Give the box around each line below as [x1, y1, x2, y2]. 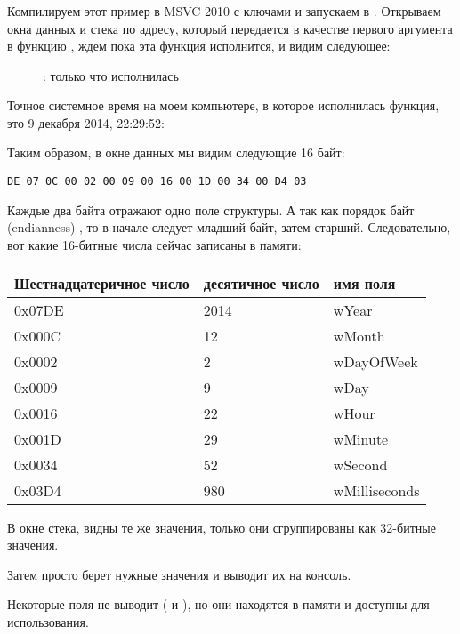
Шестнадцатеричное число [14, 272, 190, 293]
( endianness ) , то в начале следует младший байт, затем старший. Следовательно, [7, 218, 451, 237]
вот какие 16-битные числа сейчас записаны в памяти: [7, 235, 302, 253]
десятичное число [203, 272, 319, 293]
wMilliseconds [333, 479, 420, 501]
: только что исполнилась [43, 66, 179, 84]
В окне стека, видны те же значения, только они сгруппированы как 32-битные [7, 518, 436, 536]
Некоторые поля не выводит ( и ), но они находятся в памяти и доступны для [7, 595, 430, 614]
